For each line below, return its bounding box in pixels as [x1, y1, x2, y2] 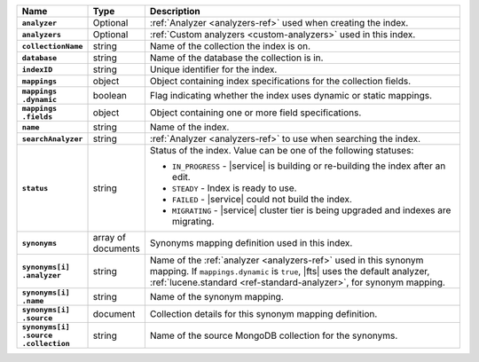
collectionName [21, 41, 83, 51]
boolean [92, 90, 128, 101]
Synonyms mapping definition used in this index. [149, 237, 353, 248]
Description [149, 5, 200, 17]
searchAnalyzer [21, 134, 83, 144]
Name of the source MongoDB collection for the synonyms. [149, 329, 398, 342]
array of [92, 232, 126, 243]
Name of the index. [149, 121, 230, 133]
